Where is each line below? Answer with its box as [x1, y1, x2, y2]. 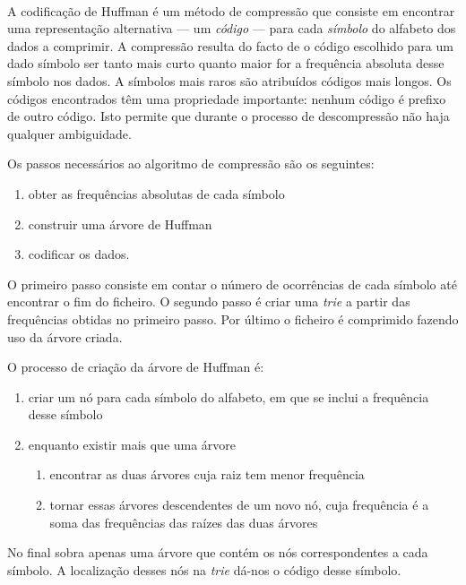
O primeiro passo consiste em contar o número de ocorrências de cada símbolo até [7, 274, 457, 293]
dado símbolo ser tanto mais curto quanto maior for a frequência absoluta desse [7, 54, 444, 73]
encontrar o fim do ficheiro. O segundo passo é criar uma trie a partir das [7, 292, 410, 311]
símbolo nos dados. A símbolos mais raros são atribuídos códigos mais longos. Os [7, 71, 452, 90]
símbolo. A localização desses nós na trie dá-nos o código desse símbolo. [7, 560, 401, 579]
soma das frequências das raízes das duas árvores [49, 512, 318, 531]
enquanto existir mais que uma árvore [28, 434, 237, 453]
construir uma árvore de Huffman [28, 214, 212, 233]
